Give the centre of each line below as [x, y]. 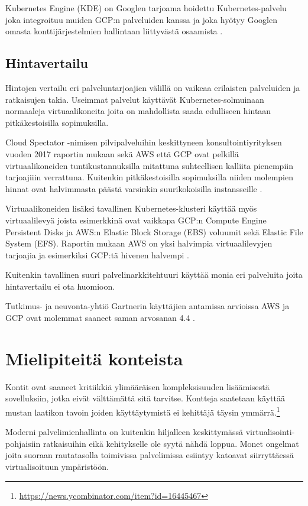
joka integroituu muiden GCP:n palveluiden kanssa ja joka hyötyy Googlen [141, 19]
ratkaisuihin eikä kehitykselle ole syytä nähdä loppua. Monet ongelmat [171, 443]
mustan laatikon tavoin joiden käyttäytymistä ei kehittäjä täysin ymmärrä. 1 [143, 411]
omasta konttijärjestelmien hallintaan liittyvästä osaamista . [114, 31]
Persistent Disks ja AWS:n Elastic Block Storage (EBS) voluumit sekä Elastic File [154, 231]
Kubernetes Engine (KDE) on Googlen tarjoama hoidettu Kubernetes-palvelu [146, 8]
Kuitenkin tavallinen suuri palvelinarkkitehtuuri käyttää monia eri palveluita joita [154, 275]
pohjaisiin [23, 443]
